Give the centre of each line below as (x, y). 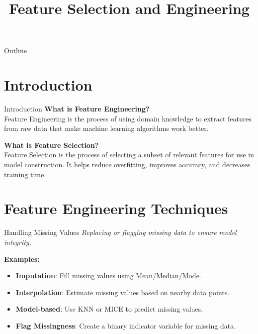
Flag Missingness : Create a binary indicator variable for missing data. (126, 325)
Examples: (22, 259)
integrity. (18, 242)
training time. (25, 174)
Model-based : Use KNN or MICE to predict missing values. (109, 309)
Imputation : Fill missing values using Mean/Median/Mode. (108, 276)
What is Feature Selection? (51, 145)
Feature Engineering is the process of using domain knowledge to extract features (128, 118)
